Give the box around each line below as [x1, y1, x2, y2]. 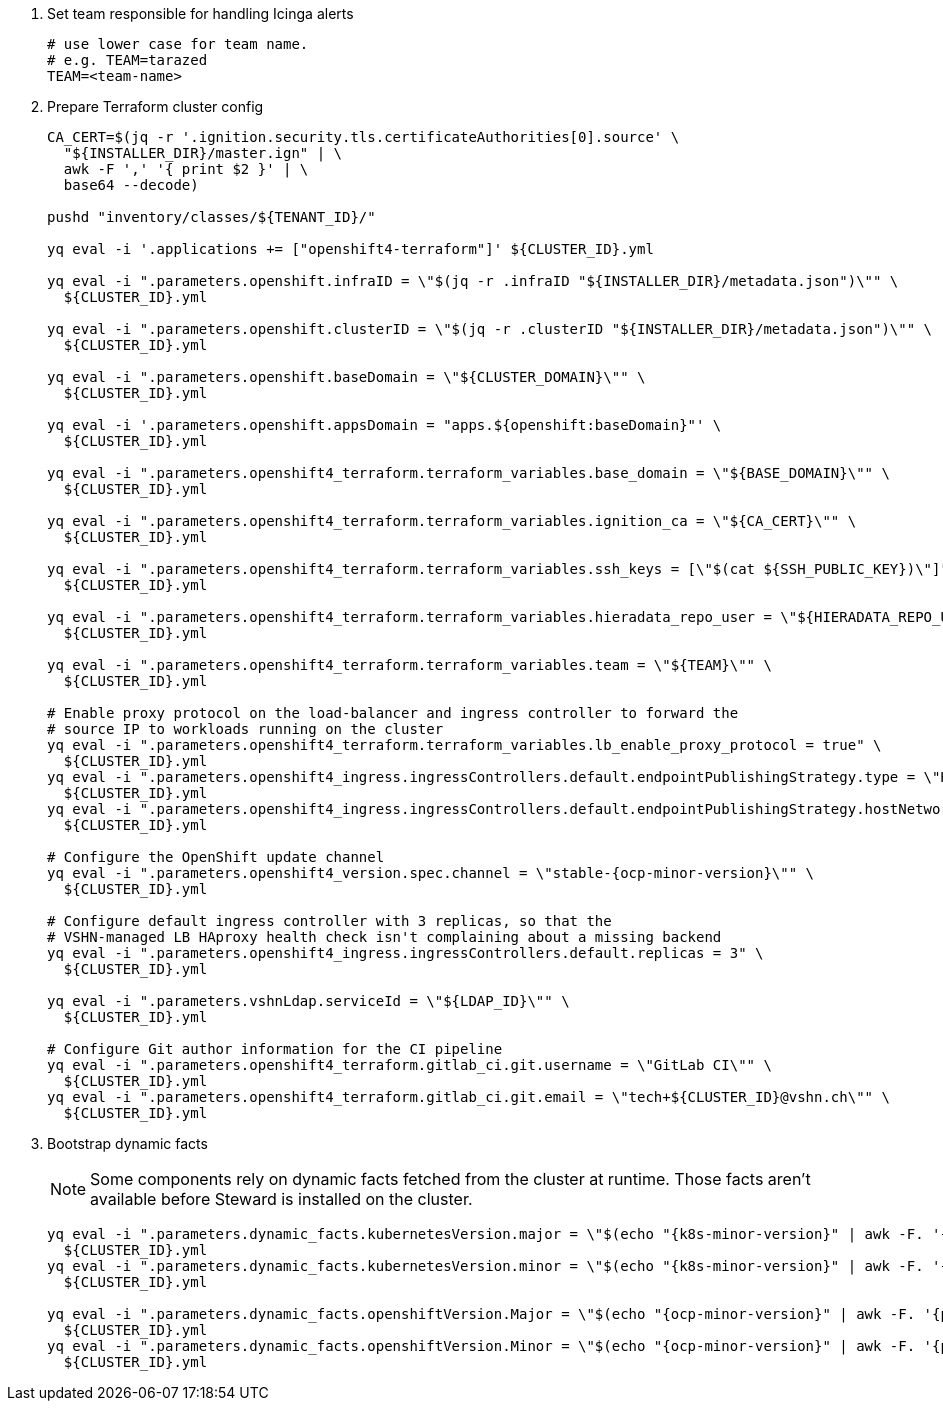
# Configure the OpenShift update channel [47, 849, 385, 865]
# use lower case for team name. [47, 36, 309, 52]
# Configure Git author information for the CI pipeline [47, 1041, 503, 1057]
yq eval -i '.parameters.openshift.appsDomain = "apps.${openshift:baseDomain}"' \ [47, 417, 722, 433]
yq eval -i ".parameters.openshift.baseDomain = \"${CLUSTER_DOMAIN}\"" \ [47, 369, 646, 385]
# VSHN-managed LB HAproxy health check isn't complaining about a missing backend [47, 929, 722, 945]
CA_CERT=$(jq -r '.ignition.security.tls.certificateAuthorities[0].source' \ [47, 129, 680, 145]
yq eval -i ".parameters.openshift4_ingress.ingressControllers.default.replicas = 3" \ [47, 945, 764, 961]
